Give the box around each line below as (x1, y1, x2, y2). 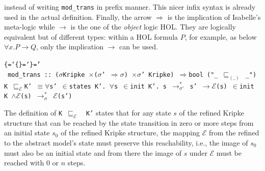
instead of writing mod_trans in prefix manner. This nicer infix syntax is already (4, 2, 256, 12)
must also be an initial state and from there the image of (4, 147, 181, 158)
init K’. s (130, 82, 167, 90)
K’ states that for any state (86, 107, 171, 118)
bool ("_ (189, 71, 218, 78)
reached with (4, 157, 44, 168)
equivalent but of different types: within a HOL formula (4, 31, 178, 42)
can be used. (119, 41, 158, 52)
